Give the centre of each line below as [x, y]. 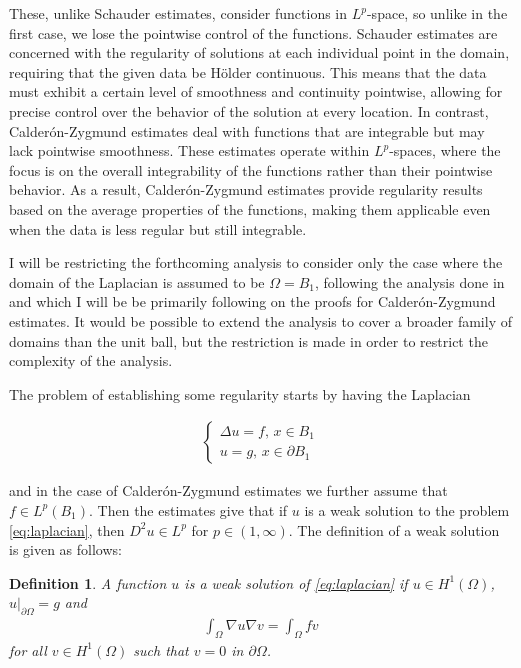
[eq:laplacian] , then [67, 529]
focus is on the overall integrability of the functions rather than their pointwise [251, 169]
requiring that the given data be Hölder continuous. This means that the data [248, 71]
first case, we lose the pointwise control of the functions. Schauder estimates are [253, 32]
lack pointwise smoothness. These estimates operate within [189, 150]
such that [161, 649]
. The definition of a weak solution [394, 529]
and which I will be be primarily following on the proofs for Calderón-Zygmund [252, 301]
